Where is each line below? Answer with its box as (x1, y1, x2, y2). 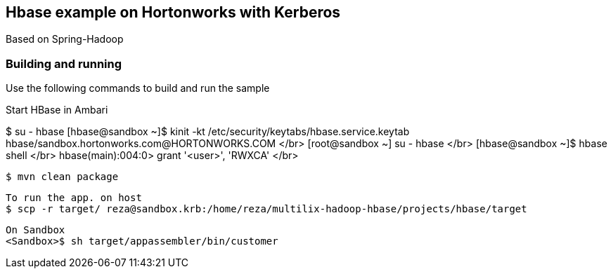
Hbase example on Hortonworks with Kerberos (6, 4, 341, 21)
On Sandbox (6, 224, 65, 236)
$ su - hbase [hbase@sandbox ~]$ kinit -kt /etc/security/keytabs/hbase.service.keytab (6, 125, 410, 138)
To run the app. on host (6, 192, 142, 204)
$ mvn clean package (6, 171, 119, 183)
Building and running (6, 56, 122, 71)
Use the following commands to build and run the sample (6, 82, 270, 95)
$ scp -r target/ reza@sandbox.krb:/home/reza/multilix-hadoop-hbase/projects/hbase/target (6, 203, 527, 215)
